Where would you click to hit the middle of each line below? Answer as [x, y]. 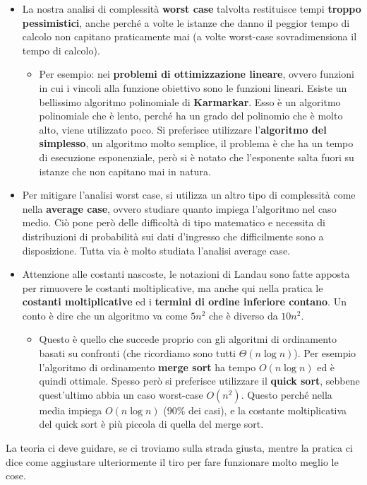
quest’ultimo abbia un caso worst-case [121, 394]
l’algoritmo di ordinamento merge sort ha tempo [148, 367]
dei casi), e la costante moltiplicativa [267, 410]
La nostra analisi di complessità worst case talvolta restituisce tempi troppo [192, 8]
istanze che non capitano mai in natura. [125, 171]
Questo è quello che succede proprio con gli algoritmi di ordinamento [188, 339]
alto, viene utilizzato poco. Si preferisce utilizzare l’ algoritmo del [183, 129]
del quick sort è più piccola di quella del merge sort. [151, 424]
